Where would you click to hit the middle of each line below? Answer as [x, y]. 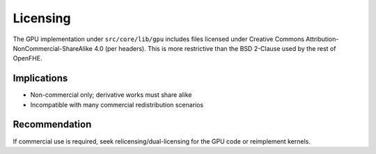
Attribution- [322, 39]
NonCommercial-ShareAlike [53, 48]
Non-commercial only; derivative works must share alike [111, 95]
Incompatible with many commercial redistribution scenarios [117, 105]
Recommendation [52, 124]
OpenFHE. [28, 59]
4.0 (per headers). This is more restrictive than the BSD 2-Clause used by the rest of [215, 48]
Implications [40, 78]
